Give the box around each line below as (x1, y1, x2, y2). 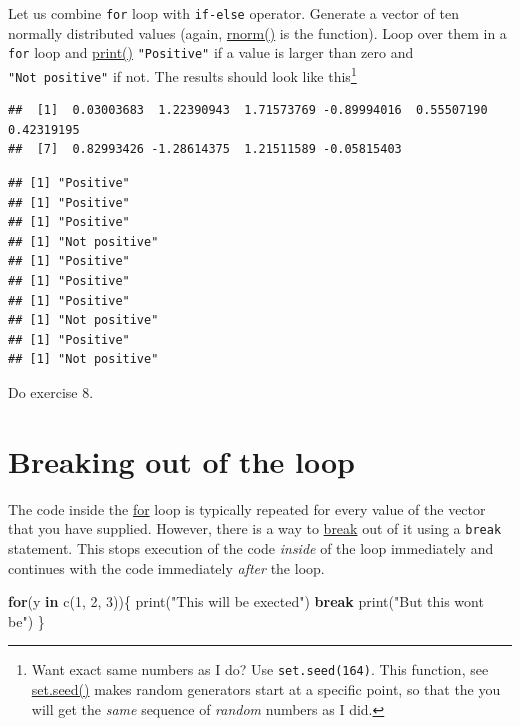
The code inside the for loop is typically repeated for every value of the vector (8, 498, 486, 519)
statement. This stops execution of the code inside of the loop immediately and (8, 537, 494, 558)
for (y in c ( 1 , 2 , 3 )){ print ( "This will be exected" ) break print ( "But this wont (8, 591, 484, 612)
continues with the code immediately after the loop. (8, 557, 325, 578)
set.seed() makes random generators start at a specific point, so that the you (31, 678, 501, 699)
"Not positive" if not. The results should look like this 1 (8, 62, 357, 86)
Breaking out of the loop (8, 440, 355, 481)
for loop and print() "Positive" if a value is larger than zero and (8, 42, 414, 63)
